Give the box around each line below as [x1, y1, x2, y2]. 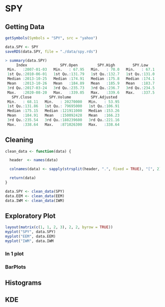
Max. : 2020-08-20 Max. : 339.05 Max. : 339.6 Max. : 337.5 [7, 90, 155, 95]
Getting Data [5, 23, 45, 31]
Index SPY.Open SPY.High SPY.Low [16, 63, 148, 68]
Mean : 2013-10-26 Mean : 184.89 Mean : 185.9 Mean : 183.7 [7, 81, 155, 86]
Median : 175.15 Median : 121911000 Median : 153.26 [7, 108, 120, 113]
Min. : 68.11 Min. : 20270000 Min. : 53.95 [7, 99, 120, 104]
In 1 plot [5, 250, 24, 257]
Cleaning [5, 136, 33, 144]
